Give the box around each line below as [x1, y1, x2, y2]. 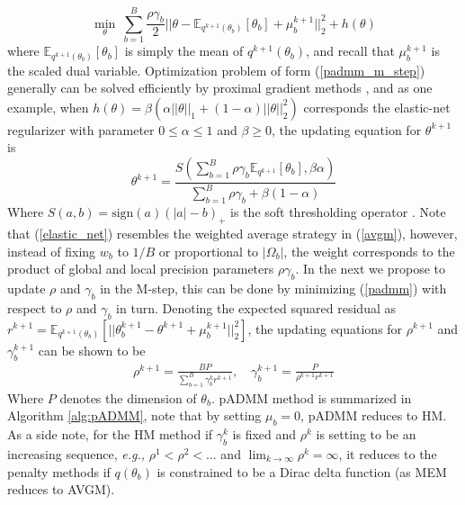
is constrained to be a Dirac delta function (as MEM [156, 462, 447, 481]
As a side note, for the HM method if [7, 425, 213, 444]
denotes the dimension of [59, 388, 197, 407]
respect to [7, 298, 62, 317]
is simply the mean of [124, 41, 244, 60]
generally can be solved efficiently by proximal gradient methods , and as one [7, 78, 433, 97]
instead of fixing [7, 241, 96, 260]
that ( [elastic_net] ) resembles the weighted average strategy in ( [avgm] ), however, [7, 223, 458, 242]
